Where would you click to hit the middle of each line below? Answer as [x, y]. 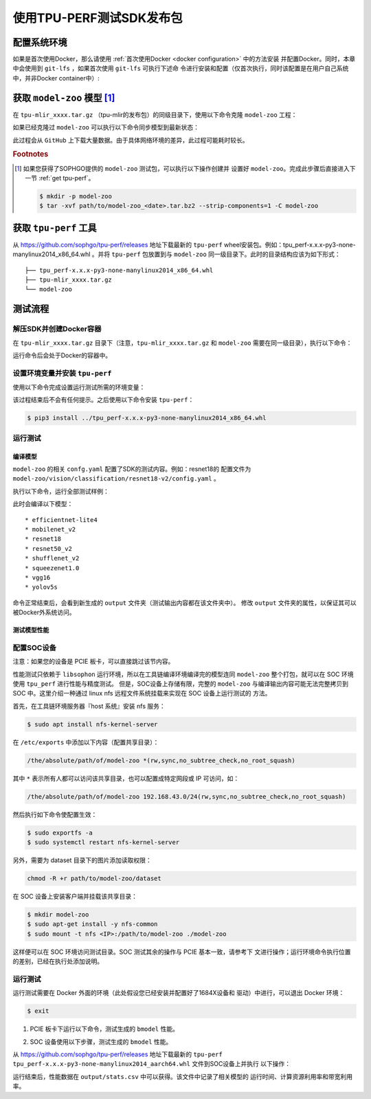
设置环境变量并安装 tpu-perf [62, 373]
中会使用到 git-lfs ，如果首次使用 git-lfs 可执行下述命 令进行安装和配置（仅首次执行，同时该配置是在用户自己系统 [181, 68]
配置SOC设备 [34, 647]
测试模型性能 [31, 630]
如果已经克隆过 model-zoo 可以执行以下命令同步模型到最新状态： [106, 127]
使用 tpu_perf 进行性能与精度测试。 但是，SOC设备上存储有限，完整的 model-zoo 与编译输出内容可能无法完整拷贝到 [180, 684]
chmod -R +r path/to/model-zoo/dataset [94, 879]
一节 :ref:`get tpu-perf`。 [60, 178]
